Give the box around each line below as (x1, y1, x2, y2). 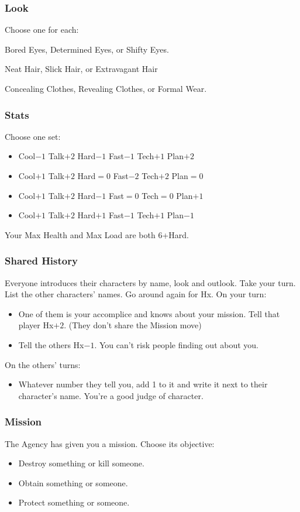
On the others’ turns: (5, 358, 81, 370)
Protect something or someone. (18, 496, 130, 508)
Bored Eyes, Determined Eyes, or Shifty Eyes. (5, 43, 169, 55)
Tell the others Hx (18, 338, 84, 351)
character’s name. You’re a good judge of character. (18, 389, 204, 401)
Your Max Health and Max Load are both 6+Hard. (5, 228, 189, 240)
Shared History (5, 253, 78, 268)
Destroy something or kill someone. (18, 457, 144, 469)
